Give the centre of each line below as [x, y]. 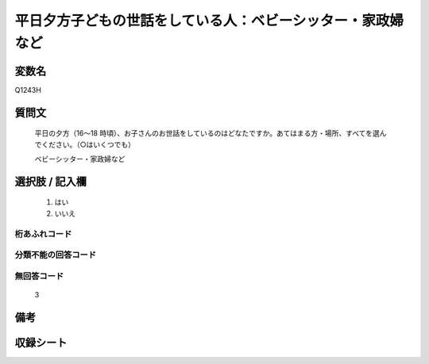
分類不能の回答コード [56, 255]
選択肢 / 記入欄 [51, 181]
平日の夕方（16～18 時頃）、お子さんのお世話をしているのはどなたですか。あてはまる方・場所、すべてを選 [207, 133]
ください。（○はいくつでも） [88, 144]
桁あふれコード [43, 234]
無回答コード [39, 276]
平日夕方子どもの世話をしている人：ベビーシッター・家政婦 [209, 21]
